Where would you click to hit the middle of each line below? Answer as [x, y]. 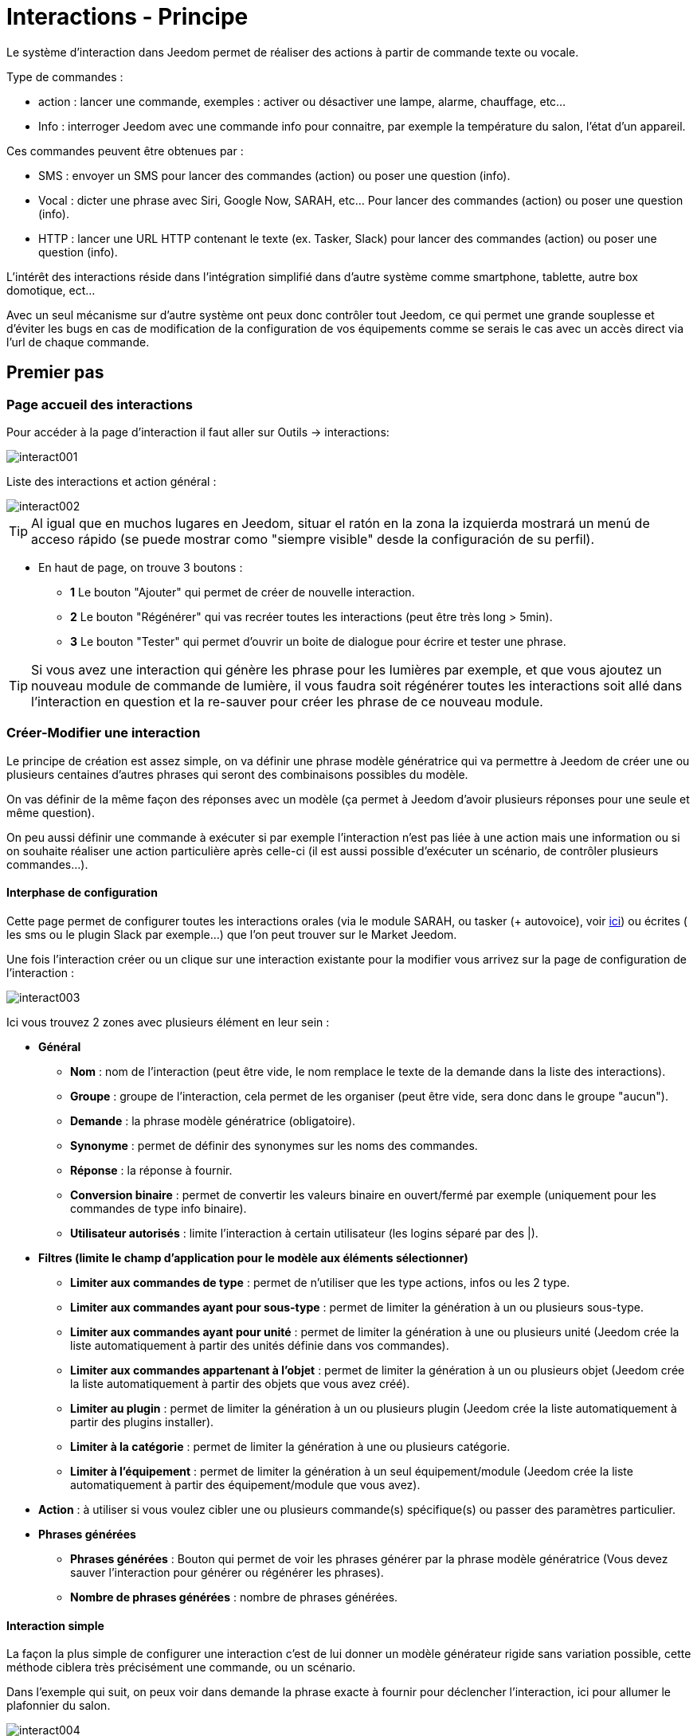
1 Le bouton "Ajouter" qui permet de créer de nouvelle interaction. [243, 592]
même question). [51, 812]
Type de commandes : [65, 76]
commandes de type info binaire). [159, 1208]
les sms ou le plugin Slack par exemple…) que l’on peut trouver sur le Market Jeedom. [232, 934]
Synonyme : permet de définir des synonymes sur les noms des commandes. [274, 1145]
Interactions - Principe [127, 17]
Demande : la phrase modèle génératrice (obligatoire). [213, 1120]
